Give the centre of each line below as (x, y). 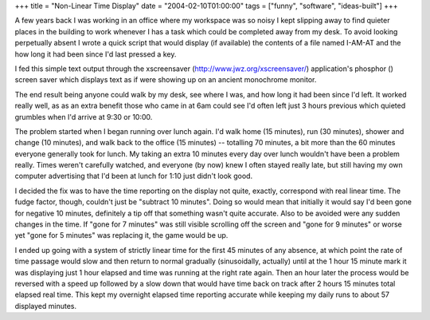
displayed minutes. (46, 306)
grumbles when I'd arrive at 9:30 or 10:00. (84, 117)
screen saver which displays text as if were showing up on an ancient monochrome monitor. (166, 80)
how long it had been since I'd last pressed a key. (96, 54)
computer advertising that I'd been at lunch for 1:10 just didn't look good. (134, 176)
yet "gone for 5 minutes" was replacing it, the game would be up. (121, 235)
